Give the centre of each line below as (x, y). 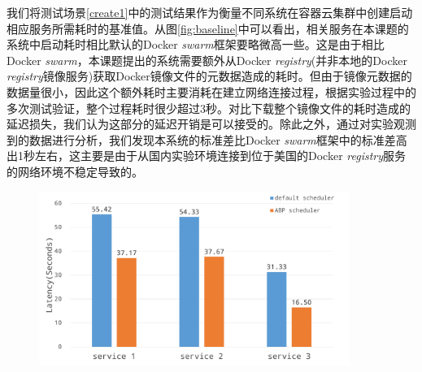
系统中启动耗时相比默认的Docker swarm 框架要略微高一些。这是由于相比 (196, 44)
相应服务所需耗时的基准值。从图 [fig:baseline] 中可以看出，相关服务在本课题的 (208, 28)
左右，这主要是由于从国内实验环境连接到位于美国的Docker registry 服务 (220, 156)
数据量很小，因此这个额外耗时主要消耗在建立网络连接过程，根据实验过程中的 (211, 91)
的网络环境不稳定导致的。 (75, 171)
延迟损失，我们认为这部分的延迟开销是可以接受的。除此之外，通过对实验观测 (211, 124)
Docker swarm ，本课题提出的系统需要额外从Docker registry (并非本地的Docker (207, 60)
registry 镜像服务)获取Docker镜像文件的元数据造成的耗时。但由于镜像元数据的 (209, 76)
